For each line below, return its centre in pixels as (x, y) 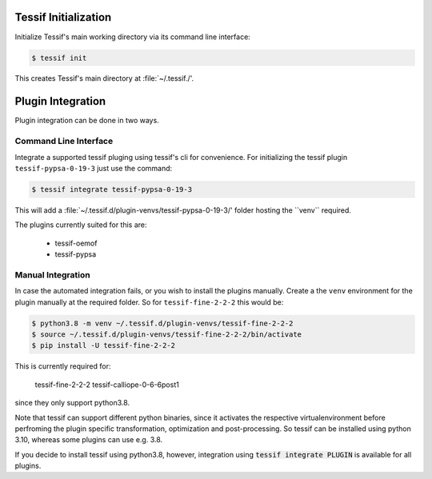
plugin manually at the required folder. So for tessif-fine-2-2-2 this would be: (149, 302)
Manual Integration (53, 274)
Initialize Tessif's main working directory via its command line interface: (133, 37)
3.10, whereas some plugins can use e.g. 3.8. (89, 440)
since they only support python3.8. (72, 403)
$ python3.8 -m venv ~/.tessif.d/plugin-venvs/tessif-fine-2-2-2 (162, 323)
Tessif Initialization (63, 17)
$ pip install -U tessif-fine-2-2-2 (104, 345)
